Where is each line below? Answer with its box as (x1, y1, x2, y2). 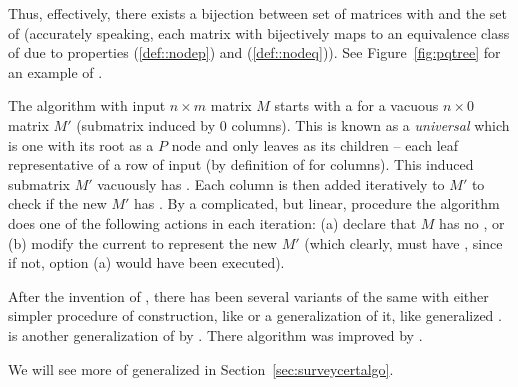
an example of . (8, 61, 103, 82)
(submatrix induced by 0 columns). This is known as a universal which (76, 114, 510, 135)
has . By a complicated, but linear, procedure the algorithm (134, 193, 500, 214)
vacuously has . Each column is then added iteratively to (97, 173, 445, 194)
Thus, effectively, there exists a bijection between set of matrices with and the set (8, 3, 508, 23)
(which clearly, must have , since (304, 232, 503, 253)
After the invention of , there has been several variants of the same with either (8, 285, 489, 306)
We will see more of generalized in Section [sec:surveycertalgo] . (8, 358, 394, 379)
